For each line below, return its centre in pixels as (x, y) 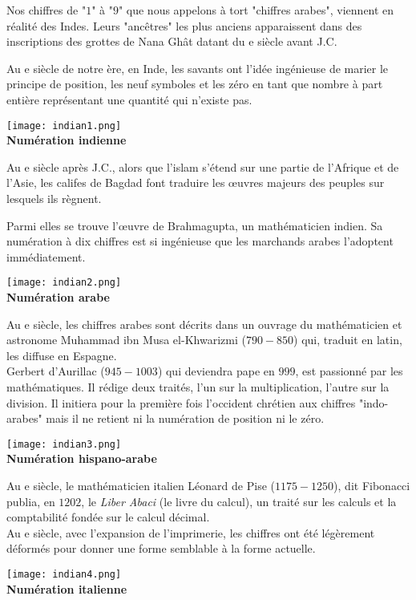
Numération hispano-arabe (82, 458)
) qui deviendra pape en (216, 371)
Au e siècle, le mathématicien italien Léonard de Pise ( (141, 486)
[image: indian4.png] (64, 574)
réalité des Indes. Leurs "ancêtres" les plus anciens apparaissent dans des (184, 25)
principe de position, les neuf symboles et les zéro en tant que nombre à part (195, 84)
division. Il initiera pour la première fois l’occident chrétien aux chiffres (181, 402)
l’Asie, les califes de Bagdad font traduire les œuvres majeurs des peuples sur (196, 182)
